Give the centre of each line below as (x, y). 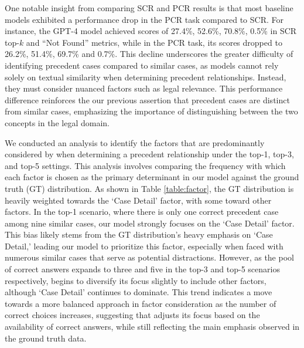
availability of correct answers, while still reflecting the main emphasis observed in (152, 327)
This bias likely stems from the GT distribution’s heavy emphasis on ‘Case (139, 234)
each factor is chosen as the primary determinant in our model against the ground (152, 177)
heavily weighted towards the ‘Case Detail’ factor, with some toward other (138, 200)
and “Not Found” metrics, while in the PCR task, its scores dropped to (154, 42)
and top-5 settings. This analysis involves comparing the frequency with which (145, 165)
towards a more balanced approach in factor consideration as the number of (141, 303)
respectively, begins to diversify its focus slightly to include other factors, (136, 280)
